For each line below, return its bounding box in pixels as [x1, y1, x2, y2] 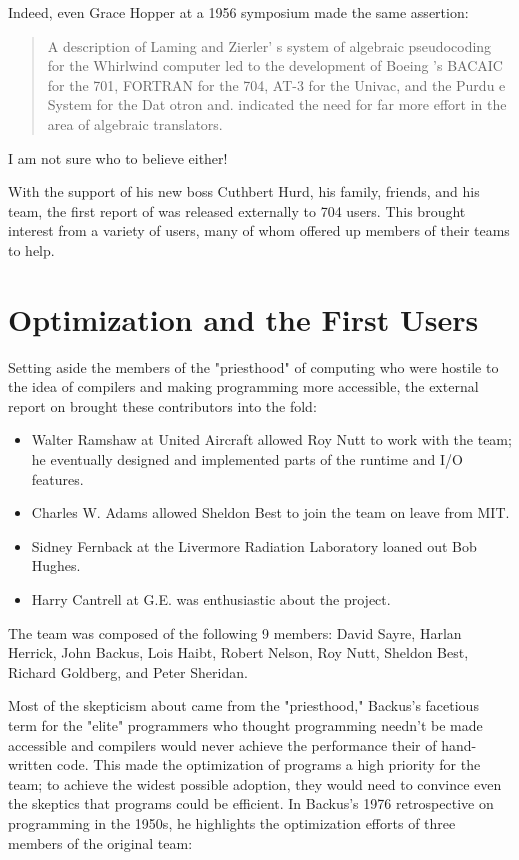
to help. [8, 239, 55, 260]
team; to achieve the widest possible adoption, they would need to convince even [8, 773, 502, 794]
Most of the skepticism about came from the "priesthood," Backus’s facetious [8, 695, 479, 716]
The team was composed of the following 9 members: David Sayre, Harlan [8, 622, 462, 643]
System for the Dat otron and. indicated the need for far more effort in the [47, 94, 507, 115]
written [8, 754, 53, 775]
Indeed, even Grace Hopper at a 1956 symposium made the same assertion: [8, 2, 469, 22]
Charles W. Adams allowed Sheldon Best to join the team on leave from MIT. [31, 502, 510, 523]
